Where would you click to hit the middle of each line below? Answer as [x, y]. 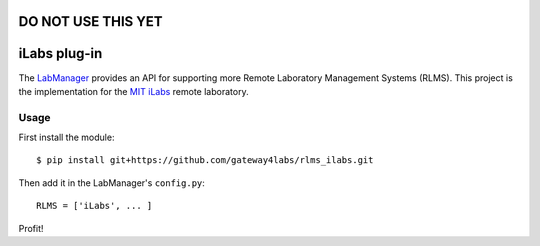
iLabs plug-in [60, 53]
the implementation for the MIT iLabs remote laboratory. [133, 91]
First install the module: [66, 137]
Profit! [31, 228]
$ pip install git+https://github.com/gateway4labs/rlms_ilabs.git [205, 160]
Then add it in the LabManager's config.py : [111, 182]
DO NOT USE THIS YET [91, 21]
